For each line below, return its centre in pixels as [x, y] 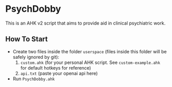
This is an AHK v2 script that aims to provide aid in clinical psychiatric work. [85, 23]
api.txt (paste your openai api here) [59, 73]
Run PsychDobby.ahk [34, 79]
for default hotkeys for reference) [56, 68]
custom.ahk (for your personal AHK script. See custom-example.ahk [90, 62]
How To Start [26, 39]
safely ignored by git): [36, 57]
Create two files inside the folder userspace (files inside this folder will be [90, 51]
